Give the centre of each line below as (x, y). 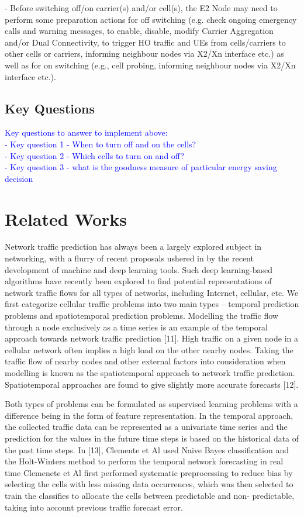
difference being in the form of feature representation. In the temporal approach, (149, 415)
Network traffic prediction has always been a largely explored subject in (133, 247)
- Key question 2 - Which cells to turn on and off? (95, 155)
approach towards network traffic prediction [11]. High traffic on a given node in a (151, 338)
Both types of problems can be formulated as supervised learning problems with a (151, 404)
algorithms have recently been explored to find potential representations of (138, 281)
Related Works (66, 218)
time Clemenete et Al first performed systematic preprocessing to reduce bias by (149, 472)
